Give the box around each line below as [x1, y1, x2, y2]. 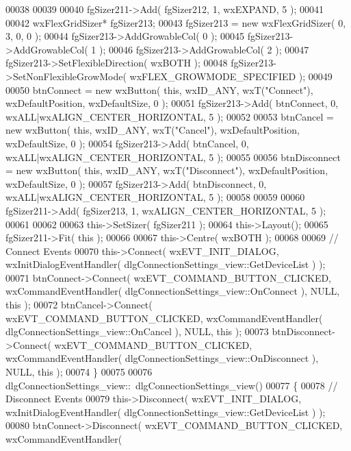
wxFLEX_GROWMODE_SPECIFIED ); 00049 [129, 69, 333, 83]
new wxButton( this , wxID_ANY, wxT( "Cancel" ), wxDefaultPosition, [5, 123, 300, 137]
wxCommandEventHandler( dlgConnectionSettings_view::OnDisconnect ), [5, 351, 319, 365]
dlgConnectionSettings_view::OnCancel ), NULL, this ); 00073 [5, 324, 269, 339]
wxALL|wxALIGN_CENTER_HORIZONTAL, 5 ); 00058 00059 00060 [5, 190, 305, 204]
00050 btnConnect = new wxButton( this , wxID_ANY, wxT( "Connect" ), [5, 82, 313, 97]
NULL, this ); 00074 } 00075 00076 [5, 365, 153, 379]
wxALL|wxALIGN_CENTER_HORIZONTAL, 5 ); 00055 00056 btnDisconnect [5, 149, 341, 164]
